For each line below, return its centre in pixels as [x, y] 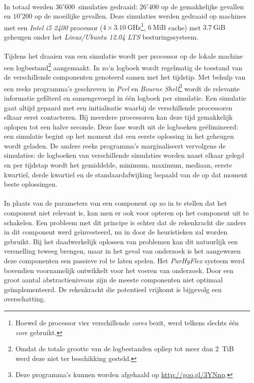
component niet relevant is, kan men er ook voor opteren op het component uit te [127, 213]
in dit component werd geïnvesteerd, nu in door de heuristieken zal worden [116, 232]
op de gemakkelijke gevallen [203, 6]
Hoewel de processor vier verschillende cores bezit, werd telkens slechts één [127, 322]
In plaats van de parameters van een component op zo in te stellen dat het [116, 203]
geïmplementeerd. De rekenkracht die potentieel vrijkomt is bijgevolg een [113, 289]
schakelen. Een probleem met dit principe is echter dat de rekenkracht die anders [125, 222]
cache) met [184, 27]
